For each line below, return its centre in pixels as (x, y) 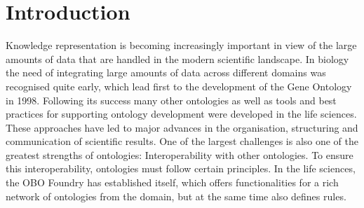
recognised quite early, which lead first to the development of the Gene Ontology (179, 86)
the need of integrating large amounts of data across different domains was (166, 72)
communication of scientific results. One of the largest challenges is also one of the (182, 141)
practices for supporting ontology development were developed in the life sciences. (181, 114)
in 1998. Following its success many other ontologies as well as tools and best (171, 100)
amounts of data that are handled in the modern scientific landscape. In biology (177, 58)
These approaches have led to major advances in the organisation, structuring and (182, 127)
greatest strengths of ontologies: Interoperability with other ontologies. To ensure (180, 154)
